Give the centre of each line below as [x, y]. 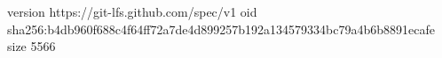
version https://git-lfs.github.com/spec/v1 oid [132, 11]
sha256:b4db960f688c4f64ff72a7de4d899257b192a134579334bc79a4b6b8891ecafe [221, 29]
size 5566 [32, 46]
